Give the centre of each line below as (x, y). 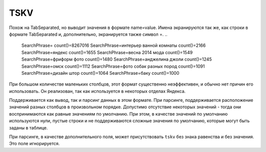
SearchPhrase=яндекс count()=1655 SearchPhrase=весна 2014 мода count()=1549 (107, 52)
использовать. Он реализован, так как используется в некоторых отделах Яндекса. (97, 91)
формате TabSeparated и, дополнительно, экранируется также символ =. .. (88, 34)
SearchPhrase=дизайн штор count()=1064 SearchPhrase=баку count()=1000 (100, 73)
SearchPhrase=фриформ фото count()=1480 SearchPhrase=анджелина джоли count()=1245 (116, 60)
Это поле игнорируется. (34, 144)
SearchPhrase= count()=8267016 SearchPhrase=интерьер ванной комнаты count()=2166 (114, 46)
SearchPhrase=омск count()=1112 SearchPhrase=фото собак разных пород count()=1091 (113, 66)
